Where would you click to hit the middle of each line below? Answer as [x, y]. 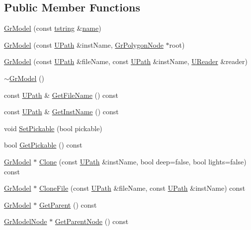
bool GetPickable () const [43, 145]
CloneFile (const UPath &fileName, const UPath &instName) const [142, 188]
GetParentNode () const [92, 221]
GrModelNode [26, 221]
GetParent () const [68, 204]
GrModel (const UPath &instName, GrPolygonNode [84, 44]
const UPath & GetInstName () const [61, 112]
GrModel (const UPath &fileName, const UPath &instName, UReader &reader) [126, 61]
